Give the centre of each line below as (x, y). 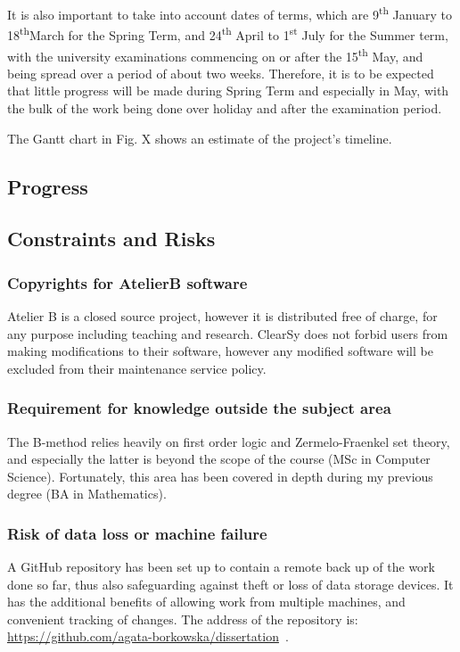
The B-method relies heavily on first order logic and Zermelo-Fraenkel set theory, (229, 441)
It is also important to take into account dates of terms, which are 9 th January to (230, 13)
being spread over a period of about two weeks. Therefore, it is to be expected (221, 73)
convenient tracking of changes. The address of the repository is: (183, 619)
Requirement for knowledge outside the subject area (199, 408)
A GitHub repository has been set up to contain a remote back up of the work (221, 567)
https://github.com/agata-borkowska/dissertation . (148, 636)
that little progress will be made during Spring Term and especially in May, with (228, 91)
